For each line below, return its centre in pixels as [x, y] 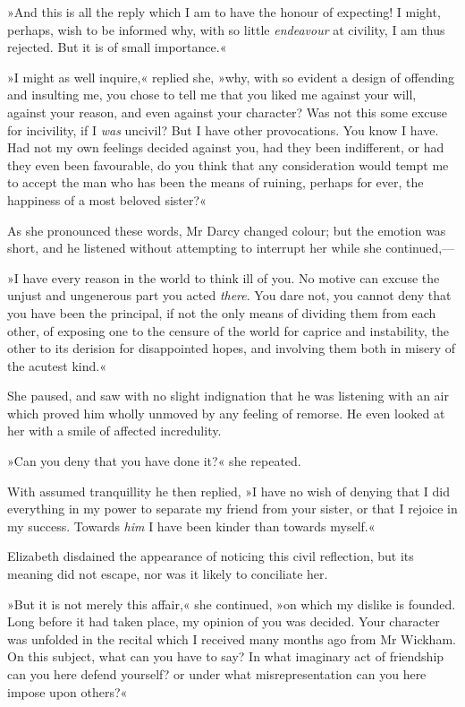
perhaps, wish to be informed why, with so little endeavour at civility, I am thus [226, 29]
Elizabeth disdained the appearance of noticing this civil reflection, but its [211, 556]
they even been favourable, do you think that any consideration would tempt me [228, 164]
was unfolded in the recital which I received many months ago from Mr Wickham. [232, 638]
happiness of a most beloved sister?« [107, 199]
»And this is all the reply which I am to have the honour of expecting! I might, [224, 12]
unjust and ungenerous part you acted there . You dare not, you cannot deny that [229, 295]
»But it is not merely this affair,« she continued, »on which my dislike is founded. [232, 604]
